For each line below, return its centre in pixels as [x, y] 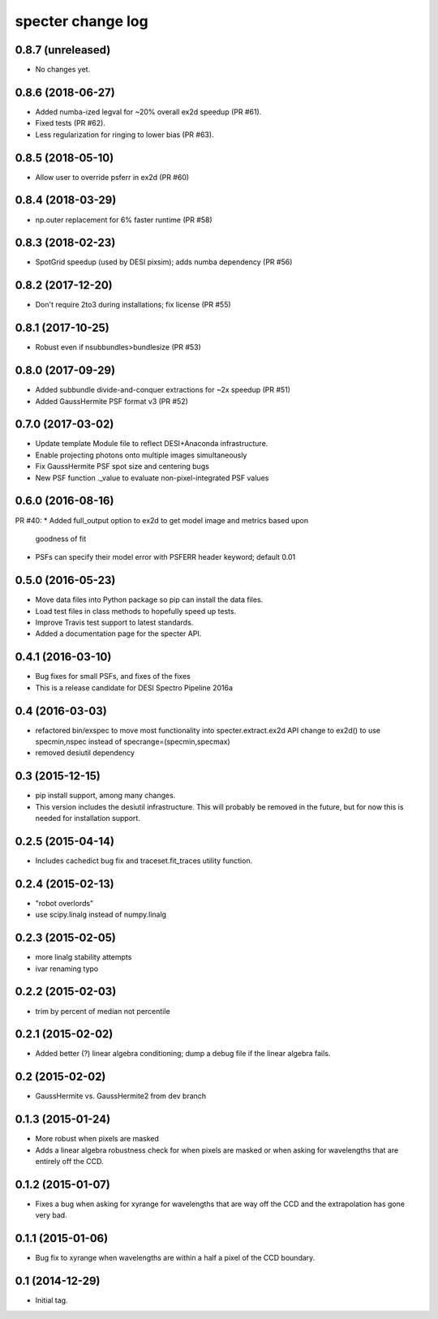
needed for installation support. [88, 818]
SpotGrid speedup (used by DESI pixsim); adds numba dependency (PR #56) [164, 262]
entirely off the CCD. [69, 1161]
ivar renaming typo [67, 969]
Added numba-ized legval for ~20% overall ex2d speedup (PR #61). [148, 112]
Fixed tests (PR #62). [70, 123]
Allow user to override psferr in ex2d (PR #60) [112, 177]
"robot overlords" [64, 903]
